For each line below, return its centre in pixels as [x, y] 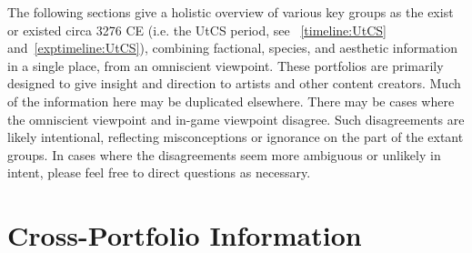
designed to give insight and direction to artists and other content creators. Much [234, 83]
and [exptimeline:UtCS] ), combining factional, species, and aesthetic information [232, 48]
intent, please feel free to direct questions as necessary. [159, 172]
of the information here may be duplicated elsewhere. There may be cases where [231, 101]
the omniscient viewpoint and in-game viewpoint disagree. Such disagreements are [236, 119]
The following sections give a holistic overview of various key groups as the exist [231, 12]
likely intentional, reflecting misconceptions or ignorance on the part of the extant [236, 137]
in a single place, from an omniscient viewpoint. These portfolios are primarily [226, 65]
